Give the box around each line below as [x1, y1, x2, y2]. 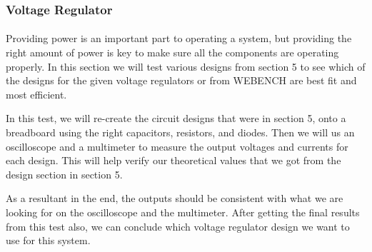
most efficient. [6, 86, 67, 101]
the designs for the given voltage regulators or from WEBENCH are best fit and [6, 73, 357, 88]
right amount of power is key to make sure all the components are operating [6, 45, 339, 60]
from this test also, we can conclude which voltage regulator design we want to [6, 218, 350, 233]
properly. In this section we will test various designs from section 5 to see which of [6, 59, 366, 74]
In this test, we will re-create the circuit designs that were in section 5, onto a [6, 111, 346, 126]
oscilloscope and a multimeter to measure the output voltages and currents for [6, 138, 348, 153]
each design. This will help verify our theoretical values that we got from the [6, 153, 341, 168]
